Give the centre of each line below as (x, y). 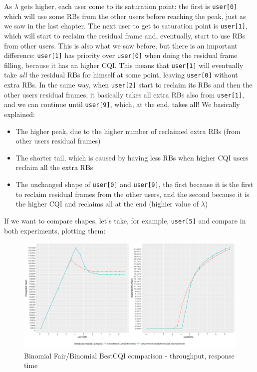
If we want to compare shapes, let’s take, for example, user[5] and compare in (125, 220)
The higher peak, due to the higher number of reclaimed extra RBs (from (128, 131)
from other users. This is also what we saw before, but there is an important (121, 45)
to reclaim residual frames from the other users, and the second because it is (132, 194)
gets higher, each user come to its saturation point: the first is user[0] (129, 6)
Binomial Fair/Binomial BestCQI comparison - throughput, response (129, 355)
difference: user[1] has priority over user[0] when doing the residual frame (121, 55)
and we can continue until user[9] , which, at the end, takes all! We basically (122, 104)
